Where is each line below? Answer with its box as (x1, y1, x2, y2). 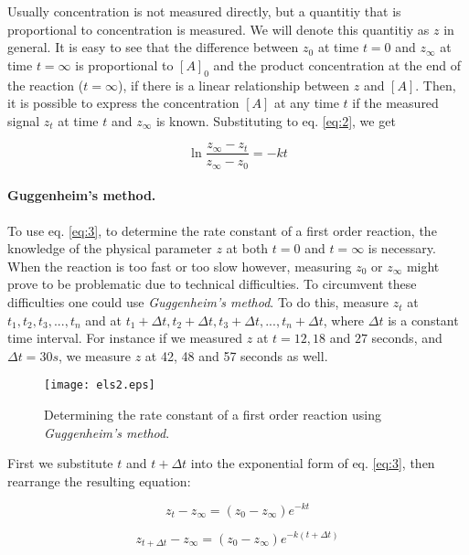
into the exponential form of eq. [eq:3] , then (190, 454, 435, 473)
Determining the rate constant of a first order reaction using (44, 405, 381, 424)
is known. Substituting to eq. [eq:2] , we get (155, 111, 396, 130)
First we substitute (7, 454, 113, 473)
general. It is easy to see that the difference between (7, 37, 299, 57)
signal (7, 111, 40, 130)
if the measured (352, 93, 439, 112)
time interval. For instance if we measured (7, 328, 243, 347)
